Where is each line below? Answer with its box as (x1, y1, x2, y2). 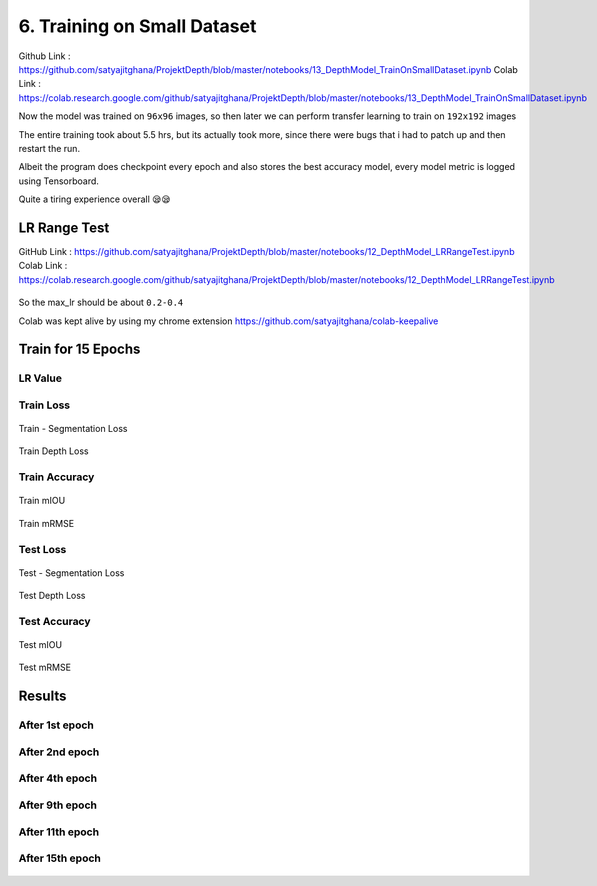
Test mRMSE (18, 661, 72, 674)
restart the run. (18, 142, 80, 154)
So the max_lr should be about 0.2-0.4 (18, 296, 184, 309)
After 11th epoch (18, 825, 100, 839)
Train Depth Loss (18, 445, 89, 457)
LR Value (18, 371, 62, 385)
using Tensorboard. (18, 175, 100, 187)
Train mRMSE (18, 517, 75, 529)
